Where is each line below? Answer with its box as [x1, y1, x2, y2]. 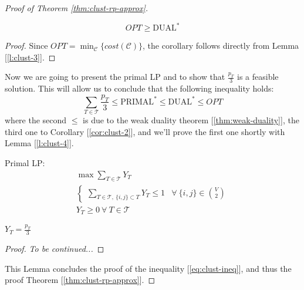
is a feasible [237, 70, 279, 83]
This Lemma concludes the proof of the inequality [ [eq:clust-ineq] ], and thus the [5, 262, 292, 274]
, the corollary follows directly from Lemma [143, 39, 299, 52]
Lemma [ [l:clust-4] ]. [5, 137, 74, 149]
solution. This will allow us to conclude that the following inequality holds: [5, 82, 274, 95]
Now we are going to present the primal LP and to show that [5, 70, 225, 83]
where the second [5, 114, 67, 126]
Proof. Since [5, 39, 48, 52]
